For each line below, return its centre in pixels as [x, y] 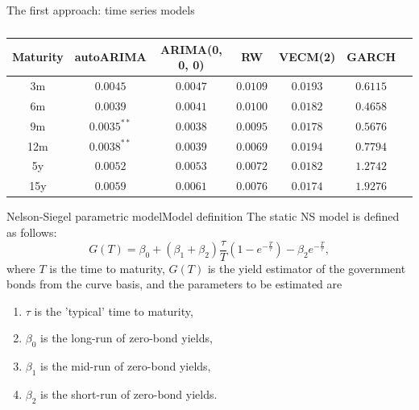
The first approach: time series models [101, 10]
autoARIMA [110, 57]
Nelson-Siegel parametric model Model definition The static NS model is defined [203, 216]
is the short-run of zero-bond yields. [129, 393]
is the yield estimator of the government [307, 268]
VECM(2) [307, 57]
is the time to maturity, [107, 268]
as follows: [32, 232]
